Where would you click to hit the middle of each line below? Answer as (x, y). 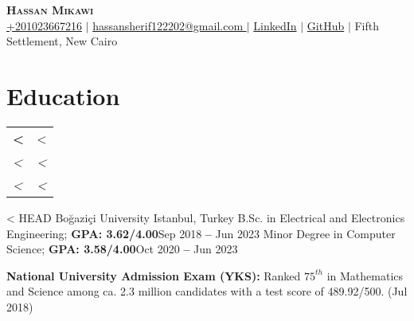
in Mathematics (365, 275)
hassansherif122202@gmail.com (168, 25)
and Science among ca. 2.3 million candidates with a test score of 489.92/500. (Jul (207, 291)
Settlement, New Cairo (62, 41)
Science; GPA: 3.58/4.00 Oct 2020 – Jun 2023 (122, 249)
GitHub (326, 25)
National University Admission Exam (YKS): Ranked (154, 275)
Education (63, 95)
